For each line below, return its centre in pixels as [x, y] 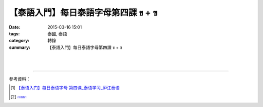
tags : [14, 33]
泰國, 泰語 [57, 33]
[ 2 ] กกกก [19, 96]
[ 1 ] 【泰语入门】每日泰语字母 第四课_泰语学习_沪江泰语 [65, 88]
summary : [20, 47]
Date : [15, 27]
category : [19, 41]
